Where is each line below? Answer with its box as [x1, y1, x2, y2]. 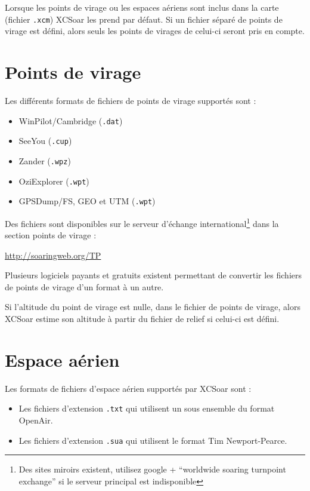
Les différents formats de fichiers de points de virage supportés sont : [5, 94, 256, 106]
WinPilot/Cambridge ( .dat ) [18, 114, 123, 127]
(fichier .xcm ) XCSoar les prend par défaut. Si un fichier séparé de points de [5, 13, 283, 25]
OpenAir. [18, 414, 53, 426]
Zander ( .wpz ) [18, 154, 71, 167]
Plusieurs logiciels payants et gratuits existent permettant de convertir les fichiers [5, 269, 302, 281]
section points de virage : [5, 229, 97, 241]
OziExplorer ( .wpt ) [18, 174, 89, 187]
